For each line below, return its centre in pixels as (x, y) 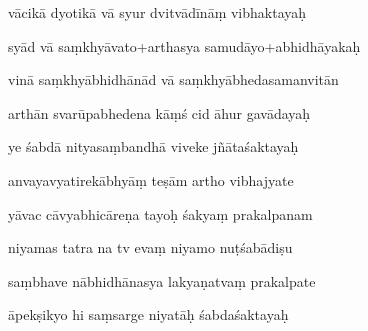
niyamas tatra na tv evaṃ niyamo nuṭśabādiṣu (150, 247)
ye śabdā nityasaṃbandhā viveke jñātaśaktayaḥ (153, 146)
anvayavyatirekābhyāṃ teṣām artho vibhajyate (151, 179)
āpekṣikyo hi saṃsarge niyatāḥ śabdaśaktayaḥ (148, 314)
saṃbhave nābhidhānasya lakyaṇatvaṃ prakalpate (162, 280)
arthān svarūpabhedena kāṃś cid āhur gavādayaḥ (159, 112)
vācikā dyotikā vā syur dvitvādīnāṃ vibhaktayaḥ (157, 12)
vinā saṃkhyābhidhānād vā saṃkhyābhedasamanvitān (173, 79)
